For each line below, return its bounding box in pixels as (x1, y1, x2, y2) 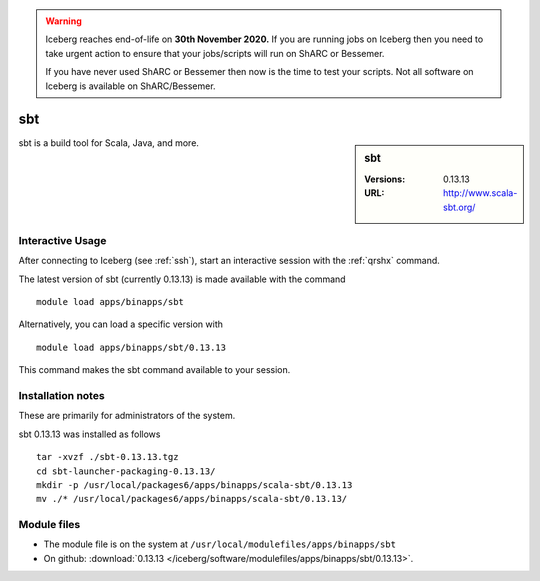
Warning (45, 15, 82, 27)
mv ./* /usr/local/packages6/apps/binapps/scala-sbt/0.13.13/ (36, 493, 348, 505)
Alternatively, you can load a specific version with (18, 318, 224, 330)
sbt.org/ (443, 201, 476, 213)
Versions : (364, 173, 406, 185)
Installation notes (18, 389, 105, 402)
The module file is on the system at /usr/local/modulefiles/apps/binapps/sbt (43, 538, 397, 550)
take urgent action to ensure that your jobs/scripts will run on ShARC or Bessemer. (45, 47, 385, 59)
